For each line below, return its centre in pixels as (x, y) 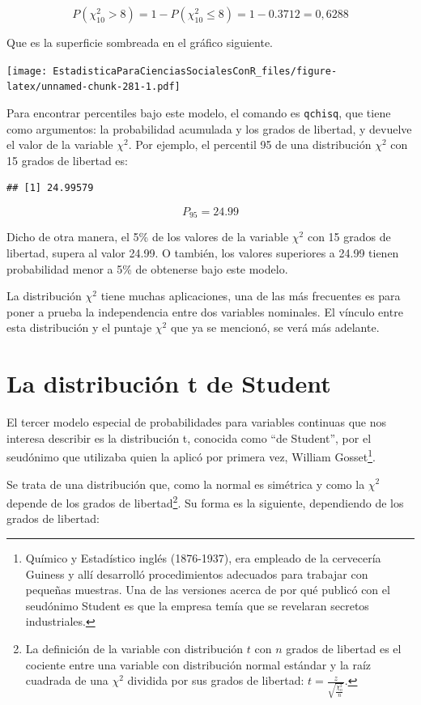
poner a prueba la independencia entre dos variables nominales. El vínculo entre (205, 311)
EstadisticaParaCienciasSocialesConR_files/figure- (195, 71)
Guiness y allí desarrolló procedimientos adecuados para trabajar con (197, 573)
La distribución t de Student (169, 383)
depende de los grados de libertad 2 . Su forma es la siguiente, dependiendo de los (205, 501)
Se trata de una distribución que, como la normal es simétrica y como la (186, 484)
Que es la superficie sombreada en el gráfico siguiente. (140, 42)
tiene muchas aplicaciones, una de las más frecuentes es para (251, 296)
